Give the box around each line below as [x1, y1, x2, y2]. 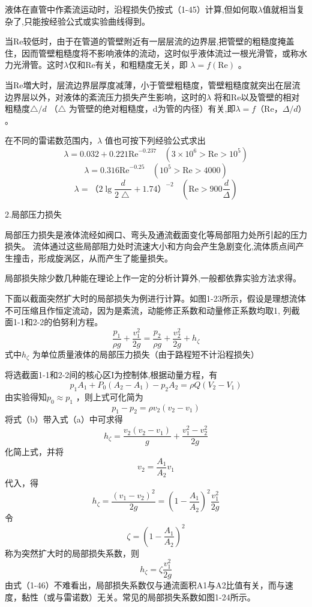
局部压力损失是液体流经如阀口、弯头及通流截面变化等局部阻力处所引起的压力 [5, 228, 307, 240]
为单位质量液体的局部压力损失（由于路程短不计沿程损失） [32, 347, 259, 360]
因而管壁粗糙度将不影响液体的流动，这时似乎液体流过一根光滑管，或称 [21, 46, 299, 59]
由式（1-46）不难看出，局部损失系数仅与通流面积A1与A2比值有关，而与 [5, 579, 285, 591]
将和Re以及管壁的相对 [214, 90, 300, 103]
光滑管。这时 [13, 58, 64, 71]
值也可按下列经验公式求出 [104, 134, 206, 147]
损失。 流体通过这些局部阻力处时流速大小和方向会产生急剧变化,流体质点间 [5, 240, 296, 252]
